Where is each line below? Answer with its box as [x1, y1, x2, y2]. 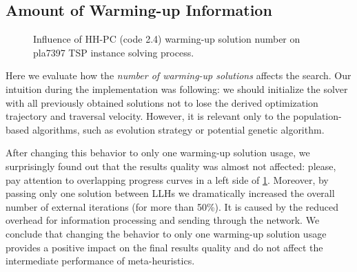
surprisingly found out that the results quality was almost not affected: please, [6, 158, 336, 173]
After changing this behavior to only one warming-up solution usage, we [6, 145, 310, 160]
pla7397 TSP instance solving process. [33, 45, 194, 59]
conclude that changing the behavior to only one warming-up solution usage [6, 226, 327, 240]
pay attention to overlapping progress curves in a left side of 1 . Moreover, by [6, 172, 329, 187]
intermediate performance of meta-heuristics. [6, 253, 195, 268]
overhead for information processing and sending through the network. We [6, 213, 320, 227]
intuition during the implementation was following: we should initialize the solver [6, 81, 348, 96]
